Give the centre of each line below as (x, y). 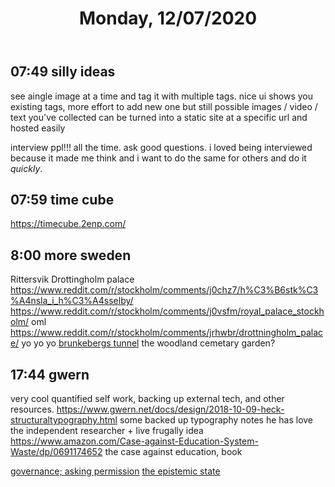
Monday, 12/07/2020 (168, 18)
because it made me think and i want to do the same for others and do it (158, 158)
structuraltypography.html (64, 420)
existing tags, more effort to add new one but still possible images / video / (164, 106)
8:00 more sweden (71, 255)
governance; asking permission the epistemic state (115, 471)
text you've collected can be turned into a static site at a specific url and (159, 117)
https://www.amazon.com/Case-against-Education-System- (134, 441)
